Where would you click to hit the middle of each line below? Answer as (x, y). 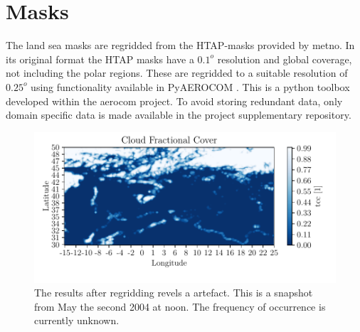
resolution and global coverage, (285, 59)
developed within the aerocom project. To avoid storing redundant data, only (174, 101)
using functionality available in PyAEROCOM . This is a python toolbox (190, 86)
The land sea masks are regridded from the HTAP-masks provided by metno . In (180, 45)
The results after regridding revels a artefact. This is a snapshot (174, 293)
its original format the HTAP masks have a (100, 59)
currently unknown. (77, 320)
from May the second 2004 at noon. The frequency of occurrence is (180, 306)
